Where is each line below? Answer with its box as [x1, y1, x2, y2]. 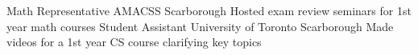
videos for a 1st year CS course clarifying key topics [6, 33, 262, 50]
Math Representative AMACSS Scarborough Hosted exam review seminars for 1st [6, 2, 412, 18]
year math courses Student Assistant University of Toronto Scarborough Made [6, 18, 394, 34]
